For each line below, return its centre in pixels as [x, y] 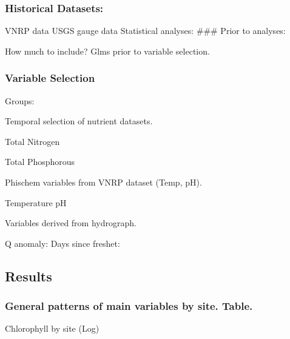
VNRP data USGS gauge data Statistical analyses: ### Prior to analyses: [145, 31]
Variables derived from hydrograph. [71, 223]
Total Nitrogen [32, 141]
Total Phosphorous [40, 162]
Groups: [20, 100]
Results [29, 276]
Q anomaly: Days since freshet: [62, 243]
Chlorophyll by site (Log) [52, 328]
